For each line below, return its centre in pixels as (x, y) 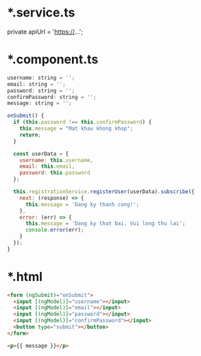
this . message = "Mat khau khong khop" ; (76, 129)
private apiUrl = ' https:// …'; (45, 32)
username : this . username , (57, 160)
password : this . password (55, 173)
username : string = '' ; (41, 78)
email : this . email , (47, 166)
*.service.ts (41, 13)
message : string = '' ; (39, 103)
